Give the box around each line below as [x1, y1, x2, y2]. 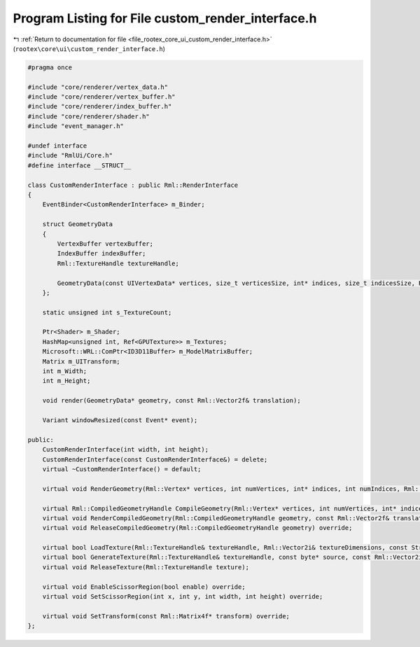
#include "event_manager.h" [27, 123, 124, 130]
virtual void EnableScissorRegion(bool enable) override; [42, 583, 246, 591]
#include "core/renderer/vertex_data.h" [27, 83, 168, 91]
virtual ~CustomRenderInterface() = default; [42, 465, 202, 473]
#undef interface [27, 142, 87, 150]
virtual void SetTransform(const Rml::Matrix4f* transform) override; [42, 612, 290, 620]
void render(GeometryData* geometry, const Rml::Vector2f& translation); [42, 396, 301, 405]
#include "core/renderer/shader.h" [27, 112, 150, 120]
